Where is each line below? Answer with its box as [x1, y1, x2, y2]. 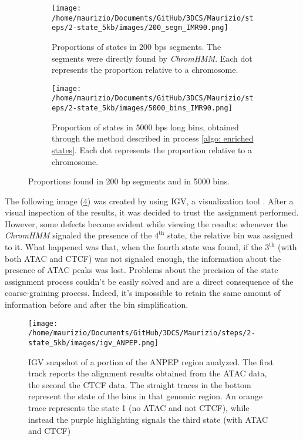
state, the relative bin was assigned [167, 229, 293, 241]
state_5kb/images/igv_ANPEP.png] [28, 338, 159, 347]
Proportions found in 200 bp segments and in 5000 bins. [28, 175, 230, 187]
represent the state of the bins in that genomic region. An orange [28, 390, 262, 402]
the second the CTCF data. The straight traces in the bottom [28, 378, 251, 390]
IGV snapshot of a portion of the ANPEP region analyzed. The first [28, 355, 274, 368]
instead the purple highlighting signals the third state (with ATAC [28, 413, 268, 425]
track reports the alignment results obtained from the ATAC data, [28, 367, 267, 379]
